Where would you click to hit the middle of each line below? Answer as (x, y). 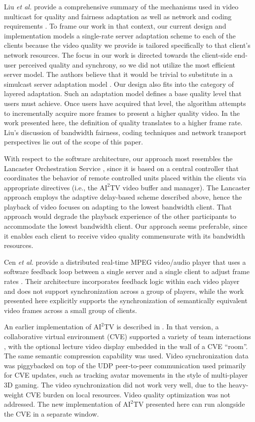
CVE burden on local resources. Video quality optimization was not (128, 394)
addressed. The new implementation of (62, 404)
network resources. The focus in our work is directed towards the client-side (118, 54)
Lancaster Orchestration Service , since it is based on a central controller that (122, 168)
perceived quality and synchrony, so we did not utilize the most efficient (127, 64)
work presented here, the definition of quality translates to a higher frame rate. (123, 123)
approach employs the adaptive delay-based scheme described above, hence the (123, 197)
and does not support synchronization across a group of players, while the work (124, 291)
